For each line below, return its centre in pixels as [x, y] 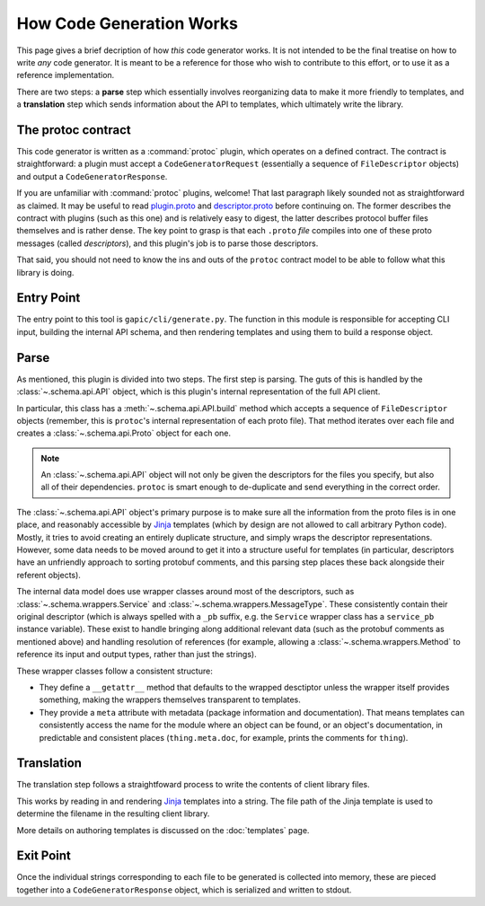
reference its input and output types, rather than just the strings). [137, 655]
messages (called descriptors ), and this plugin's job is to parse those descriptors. [168, 243]
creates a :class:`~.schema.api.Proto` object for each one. [123, 433]
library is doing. [45, 272]
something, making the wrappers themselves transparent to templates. [170, 699]
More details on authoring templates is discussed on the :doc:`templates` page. [163, 830]
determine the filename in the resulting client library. [113, 814]
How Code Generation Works [127, 23]
